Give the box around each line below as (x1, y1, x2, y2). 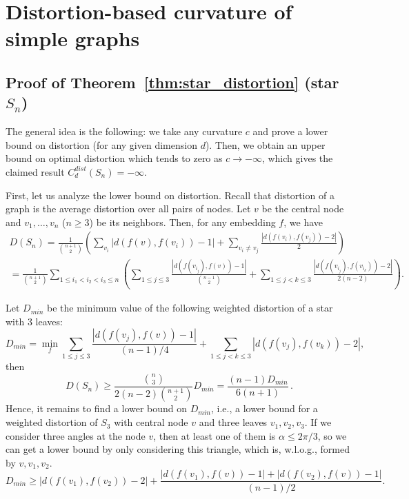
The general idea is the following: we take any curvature (6, 124, 243, 139)
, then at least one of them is (153, 428, 276, 442)
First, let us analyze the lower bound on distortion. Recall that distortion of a (6, 187, 335, 202)
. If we (304, 415, 332, 429)
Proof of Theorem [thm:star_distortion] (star (6, 71, 339, 92)
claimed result (6, 164, 65, 179)
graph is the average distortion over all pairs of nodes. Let (6, 201, 251, 216)
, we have (283, 214, 323, 229)
